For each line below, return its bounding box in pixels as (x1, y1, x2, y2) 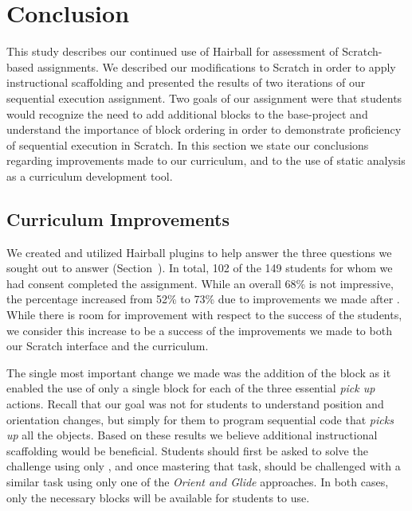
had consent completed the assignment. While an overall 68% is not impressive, (6, 275, 394, 291)
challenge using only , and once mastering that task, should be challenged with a (6, 458, 401, 474)
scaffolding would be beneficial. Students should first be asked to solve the (6, 442, 368, 458)
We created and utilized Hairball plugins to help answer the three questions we (6, 244, 392, 260)
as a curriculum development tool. (6, 167, 173, 184)
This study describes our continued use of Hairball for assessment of (6, 43, 339, 60)
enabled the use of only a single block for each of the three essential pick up (6, 380, 375, 396)
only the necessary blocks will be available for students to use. (6, 489, 310, 505)
